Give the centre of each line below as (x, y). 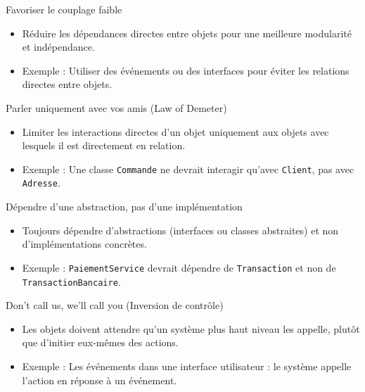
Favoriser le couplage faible (64, 9)
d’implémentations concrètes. (84, 244)
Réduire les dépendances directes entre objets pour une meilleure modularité (187, 33)
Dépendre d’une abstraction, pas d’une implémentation (124, 207)
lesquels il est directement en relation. (104, 145)
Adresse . (41, 183)
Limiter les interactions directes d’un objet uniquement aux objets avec (175, 131)
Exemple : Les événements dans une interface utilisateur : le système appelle (187, 366)
